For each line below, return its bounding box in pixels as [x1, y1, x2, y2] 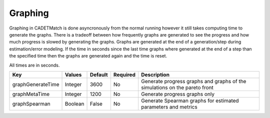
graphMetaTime [12, 90, 50, 97]
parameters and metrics [140, 103, 197, 110]
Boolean [65, 100, 84, 107]
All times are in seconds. [9, 62, 60, 68]
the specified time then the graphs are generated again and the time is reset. [9, 53, 167, 59]
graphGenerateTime [12, 80, 59, 87]
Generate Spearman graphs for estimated [140, 97, 239, 104]
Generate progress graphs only [140, 90, 215, 97]
